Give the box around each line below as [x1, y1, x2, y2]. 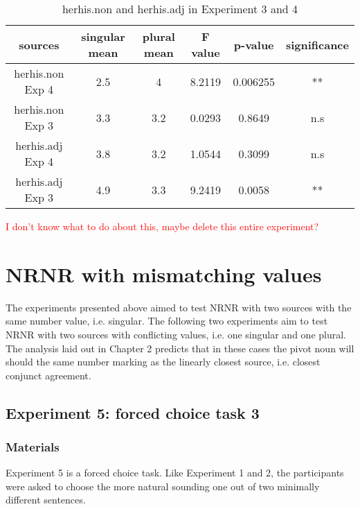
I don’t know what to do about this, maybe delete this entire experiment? [6, 219, 319, 233]
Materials [6, 438, 60, 455]
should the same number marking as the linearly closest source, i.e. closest [6, 354, 321, 369]
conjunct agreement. [6, 368, 91, 382]
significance [285, 36, 349, 53]
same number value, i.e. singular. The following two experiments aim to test [6, 313, 328, 328]
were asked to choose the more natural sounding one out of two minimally [6, 478, 320, 493]
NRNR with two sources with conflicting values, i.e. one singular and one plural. [6, 327, 346, 341]
